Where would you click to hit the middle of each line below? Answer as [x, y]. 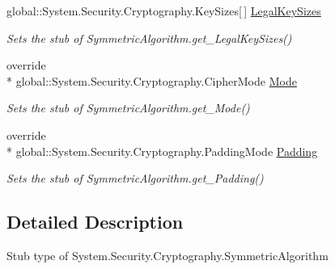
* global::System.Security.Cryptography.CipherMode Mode [152, 80]
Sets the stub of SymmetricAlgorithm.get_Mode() [128, 108]
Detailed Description [95, 222]
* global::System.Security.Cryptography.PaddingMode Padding [162, 151]
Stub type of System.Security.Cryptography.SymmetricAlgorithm [167, 255]
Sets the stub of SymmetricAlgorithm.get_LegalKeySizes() [149, 38]
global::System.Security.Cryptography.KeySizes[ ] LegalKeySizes [164, 11]
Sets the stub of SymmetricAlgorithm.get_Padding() [135, 178]
